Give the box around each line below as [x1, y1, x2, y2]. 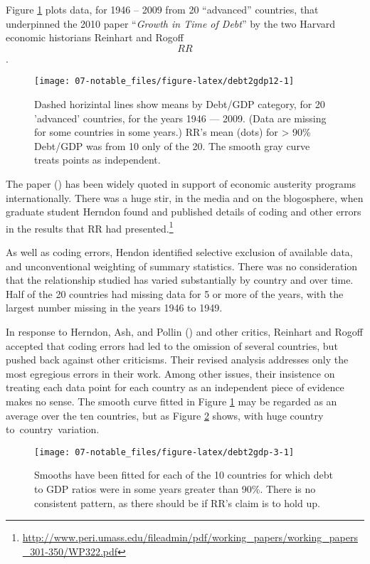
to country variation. [6, 422, 100, 437]
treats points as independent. [34, 152, 161, 167]
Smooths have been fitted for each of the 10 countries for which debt [34, 467, 333, 482]
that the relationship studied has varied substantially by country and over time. [6, 272, 354, 287]
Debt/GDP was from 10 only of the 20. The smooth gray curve [34, 138, 310, 153]
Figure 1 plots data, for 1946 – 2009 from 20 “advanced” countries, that [6, 2, 319, 16]
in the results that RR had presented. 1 [6, 218, 174, 235]
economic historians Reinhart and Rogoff [6, 30, 184, 45]
